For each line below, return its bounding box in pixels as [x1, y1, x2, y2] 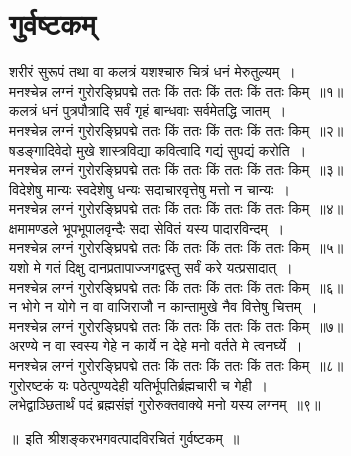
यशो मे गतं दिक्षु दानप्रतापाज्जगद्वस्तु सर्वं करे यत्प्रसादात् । [9, 257, 293, 278]
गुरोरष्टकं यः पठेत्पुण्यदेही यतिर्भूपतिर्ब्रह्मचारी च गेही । [9, 374, 269, 395]
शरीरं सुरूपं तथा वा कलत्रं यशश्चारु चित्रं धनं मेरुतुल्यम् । [9, 61, 296, 82]
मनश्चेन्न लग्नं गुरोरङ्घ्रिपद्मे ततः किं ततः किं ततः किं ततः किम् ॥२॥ [9, 119, 344, 140]
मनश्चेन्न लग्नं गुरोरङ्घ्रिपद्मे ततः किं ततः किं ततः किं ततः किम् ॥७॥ [9, 315, 344, 336]
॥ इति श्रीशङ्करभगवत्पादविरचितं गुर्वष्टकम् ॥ [9, 427, 240, 448]
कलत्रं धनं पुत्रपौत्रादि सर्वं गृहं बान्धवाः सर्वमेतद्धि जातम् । [9, 100, 287, 121]
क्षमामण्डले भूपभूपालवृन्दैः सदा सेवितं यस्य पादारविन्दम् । [9, 217, 285, 238]
